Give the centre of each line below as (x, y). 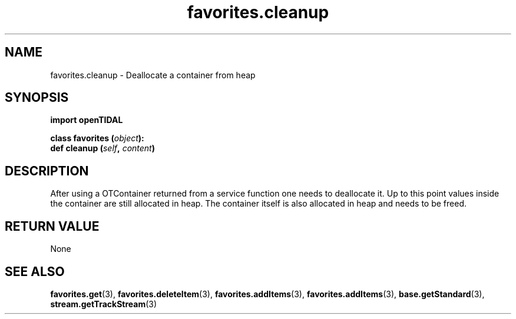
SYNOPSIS (37, 98)
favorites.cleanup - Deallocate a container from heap (153, 75)
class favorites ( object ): (97, 138)
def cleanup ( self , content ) (102, 148)
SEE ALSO (35, 271)
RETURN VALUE (52, 226)
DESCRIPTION (47, 171)
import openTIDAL (87, 120)
